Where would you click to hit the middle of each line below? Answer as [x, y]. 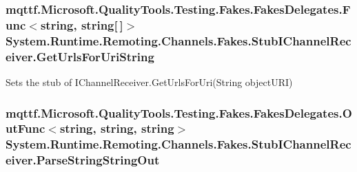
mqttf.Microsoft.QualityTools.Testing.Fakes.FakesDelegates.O [179, 112]
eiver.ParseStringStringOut [83, 160]
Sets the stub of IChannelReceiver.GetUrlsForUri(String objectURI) [149, 82]
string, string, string [117, 128]
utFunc [25, 128]
